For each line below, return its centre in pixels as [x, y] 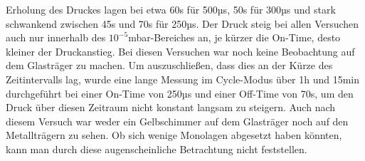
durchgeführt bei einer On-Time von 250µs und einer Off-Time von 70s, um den [180, 93]
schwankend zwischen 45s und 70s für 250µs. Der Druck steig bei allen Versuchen [182, 23]
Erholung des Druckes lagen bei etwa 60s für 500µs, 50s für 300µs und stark [171, 9]
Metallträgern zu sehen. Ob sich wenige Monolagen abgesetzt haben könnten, [174, 135]
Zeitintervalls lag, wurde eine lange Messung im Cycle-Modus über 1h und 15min [183, 79]
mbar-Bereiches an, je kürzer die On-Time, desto [234, 37]
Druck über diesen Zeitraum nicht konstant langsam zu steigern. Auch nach [171, 107]
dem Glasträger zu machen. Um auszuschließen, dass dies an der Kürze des [169, 65]
